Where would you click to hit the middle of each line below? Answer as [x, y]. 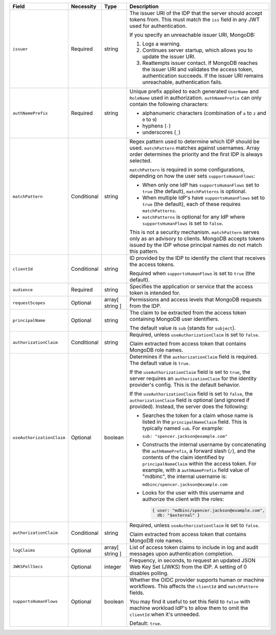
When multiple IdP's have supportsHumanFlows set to [204, 198]
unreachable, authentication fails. [182, 82]
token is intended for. [155, 293]
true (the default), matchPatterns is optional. [194, 191]
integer [113, 567]
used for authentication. [158, 26]
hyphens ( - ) [157, 126]
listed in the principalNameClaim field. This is [195, 422]
